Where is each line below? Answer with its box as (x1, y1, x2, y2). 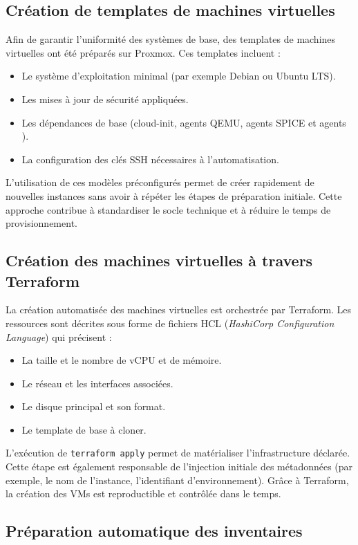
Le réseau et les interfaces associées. (21, 376, 173, 390)
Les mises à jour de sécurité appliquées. (21, 91, 189, 106)
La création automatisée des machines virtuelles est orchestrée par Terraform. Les (6, 302, 352, 317)
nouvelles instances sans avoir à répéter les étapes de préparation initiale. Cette (6, 188, 342, 203)
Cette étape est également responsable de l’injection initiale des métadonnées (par (6, 459, 353, 474)
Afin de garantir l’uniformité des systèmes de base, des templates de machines (6, 32, 336, 46)
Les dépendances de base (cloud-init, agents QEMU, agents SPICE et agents (21, 115, 346, 129)
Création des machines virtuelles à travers (6, 250, 313, 271)
